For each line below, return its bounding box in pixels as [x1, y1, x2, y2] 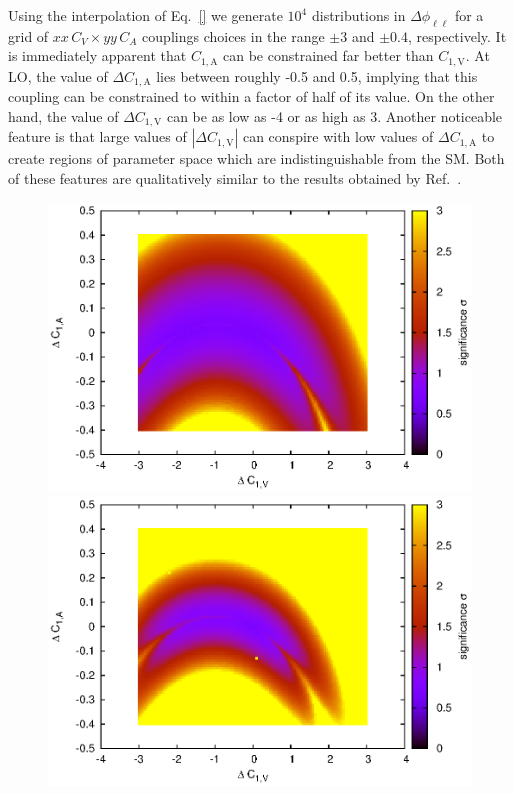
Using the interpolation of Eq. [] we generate [8, 5, 283, 25]
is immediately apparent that [8, 45, 187, 66]
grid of [8, 25, 49, 46]
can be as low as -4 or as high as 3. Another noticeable [166, 105, 503, 126]
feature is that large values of [8, 126, 187, 147]
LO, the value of [8, 65, 108, 86]
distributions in [311, 5, 406, 25]
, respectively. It [407, 25, 507, 46]
